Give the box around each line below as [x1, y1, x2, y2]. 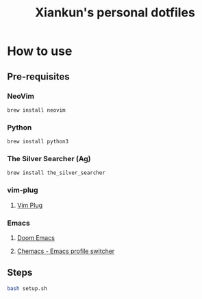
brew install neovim [7, 106, 66, 114]
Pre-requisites [7, 71, 70, 82]
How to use [7, 43, 73, 59]
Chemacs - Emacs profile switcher [16, 247, 115, 255]
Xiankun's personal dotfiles [35, 5, 195, 21]
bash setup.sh [7, 285, 48, 292]
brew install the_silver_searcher [7, 169, 106, 176]
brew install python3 [7, 139, 69, 145]
